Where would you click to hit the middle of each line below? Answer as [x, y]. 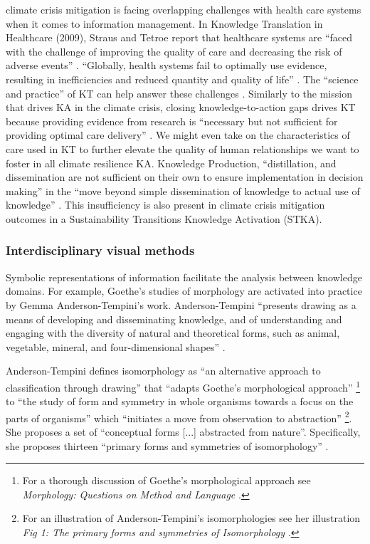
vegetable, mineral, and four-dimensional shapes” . [116, 346]
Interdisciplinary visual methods [100, 250]
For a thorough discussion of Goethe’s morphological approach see [166, 480]
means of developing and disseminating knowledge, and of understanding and [174, 319]
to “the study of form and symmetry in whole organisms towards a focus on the [180, 401]
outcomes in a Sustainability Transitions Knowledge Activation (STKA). [164, 218]
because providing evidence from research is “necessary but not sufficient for [172, 121]
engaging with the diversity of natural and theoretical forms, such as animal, [173, 333]
